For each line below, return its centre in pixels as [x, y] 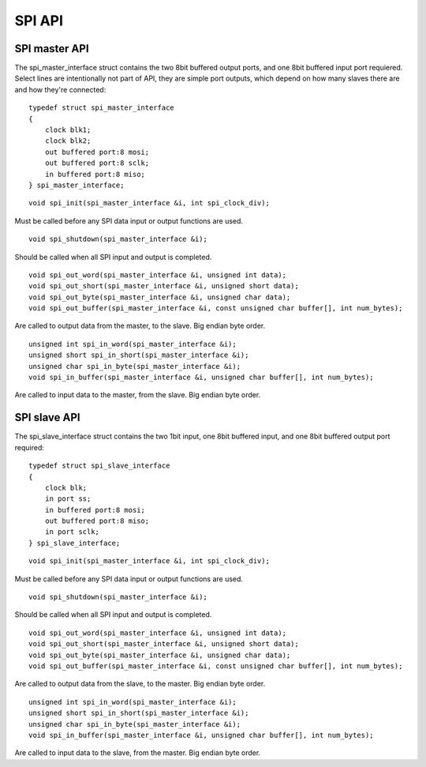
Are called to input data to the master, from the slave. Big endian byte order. [138, 395]
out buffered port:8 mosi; [97, 152]
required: [30, 447]
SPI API [39, 21]
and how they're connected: [60, 89]
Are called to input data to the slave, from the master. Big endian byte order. [138, 753]
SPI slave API [47, 417]
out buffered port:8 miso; [97, 521]
